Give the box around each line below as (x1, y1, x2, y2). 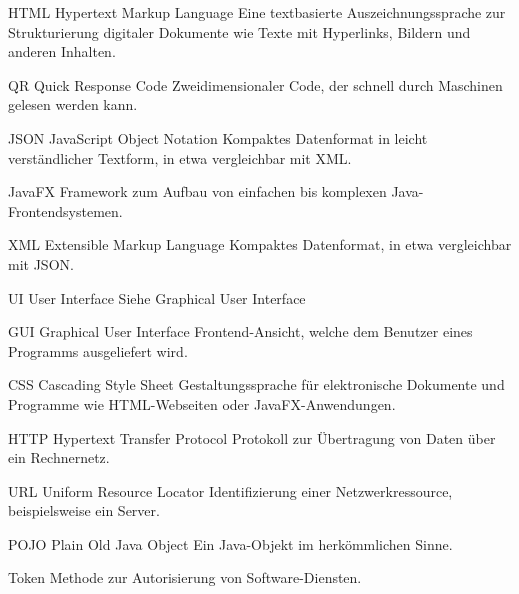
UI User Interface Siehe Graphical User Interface (8, 287, 306, 308)
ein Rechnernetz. (8, 447, 110, 468)
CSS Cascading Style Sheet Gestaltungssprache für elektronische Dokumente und (8, 374, 505, 395)
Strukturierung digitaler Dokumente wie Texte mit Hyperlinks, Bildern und (8, 21, 471, 42)
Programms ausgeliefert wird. (8, 340, 188, 361)
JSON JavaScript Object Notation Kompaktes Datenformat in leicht (8, 127, 428, 148)
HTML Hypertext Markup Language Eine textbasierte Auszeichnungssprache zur (8, 2, 506, 22)
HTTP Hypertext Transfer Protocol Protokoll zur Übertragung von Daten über (8, 427, 496, 448)
